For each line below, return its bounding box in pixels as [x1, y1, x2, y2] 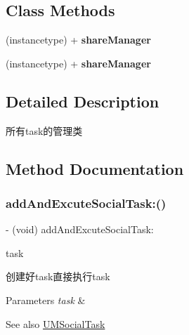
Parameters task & [6, 292, 86, 307]
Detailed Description [6, 90, 159, 112]
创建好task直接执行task [6, 269, 110, 284]
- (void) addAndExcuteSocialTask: [6, 222, 154, 237]
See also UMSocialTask [6, 316, 105, 331]
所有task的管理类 [6, 123, 83, 138]
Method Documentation [6, 157, 184, 179]
